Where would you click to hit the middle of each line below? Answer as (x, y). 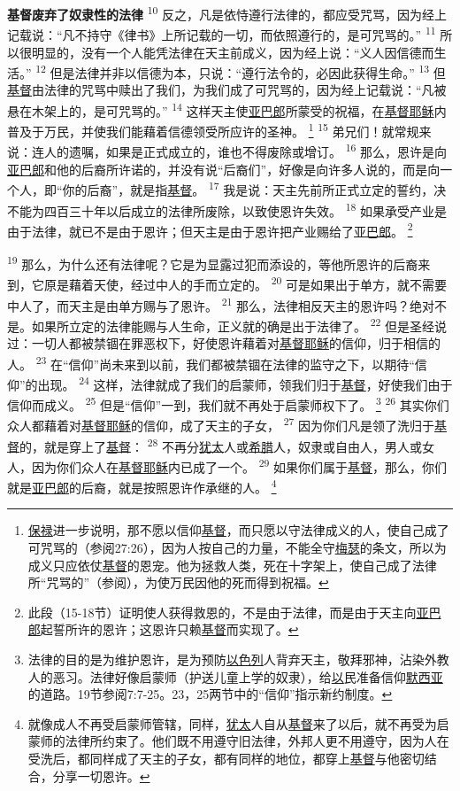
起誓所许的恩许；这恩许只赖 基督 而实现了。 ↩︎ (169, 629)
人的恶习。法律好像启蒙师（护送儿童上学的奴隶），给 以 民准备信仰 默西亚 (235, 676)
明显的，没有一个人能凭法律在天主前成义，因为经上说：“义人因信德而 (233, 52)
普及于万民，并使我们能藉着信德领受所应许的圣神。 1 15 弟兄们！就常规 (213, 130)
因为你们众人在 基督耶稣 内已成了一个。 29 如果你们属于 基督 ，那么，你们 (239, 465)
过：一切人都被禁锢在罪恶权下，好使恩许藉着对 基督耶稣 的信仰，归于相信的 (224, 343)
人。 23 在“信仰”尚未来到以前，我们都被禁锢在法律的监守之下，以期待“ (211, 362)
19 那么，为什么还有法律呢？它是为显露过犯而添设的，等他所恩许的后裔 (213, 263)
